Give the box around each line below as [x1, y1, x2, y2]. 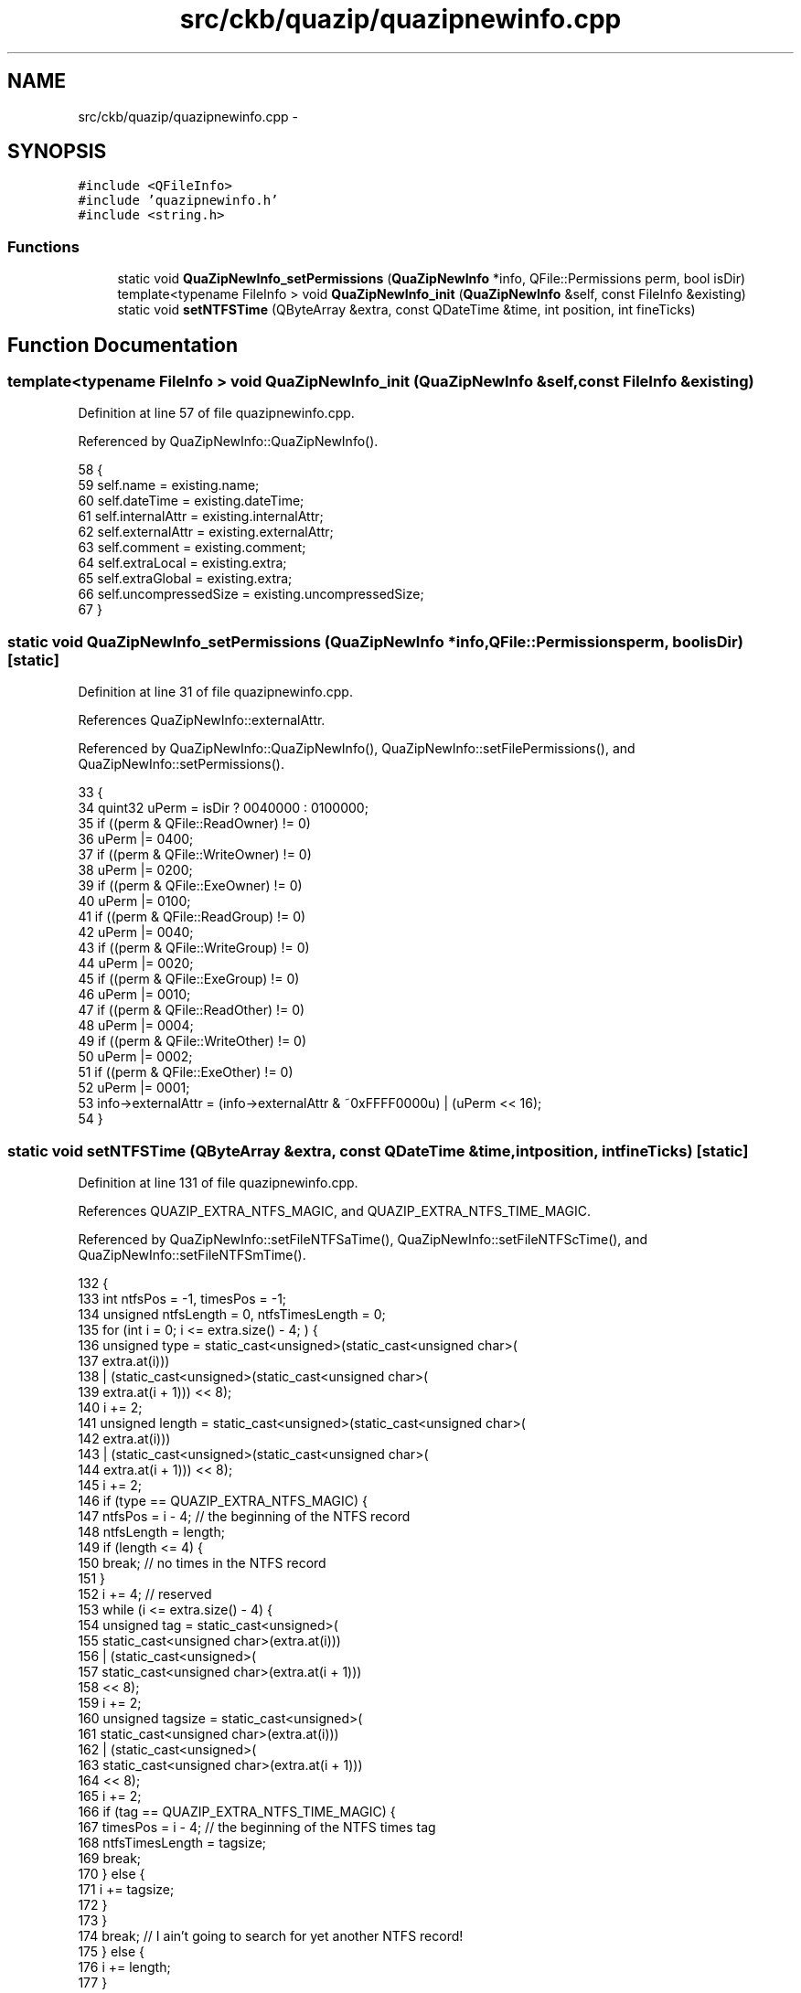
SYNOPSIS [7, 140, 107, 164]
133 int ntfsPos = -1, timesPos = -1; [78, 1290, 287, 1306]
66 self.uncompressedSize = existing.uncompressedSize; [78, 586, 424, 602]
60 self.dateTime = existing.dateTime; [78, 493, 304, 509]
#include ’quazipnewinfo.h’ [78, 193, 279, 208]
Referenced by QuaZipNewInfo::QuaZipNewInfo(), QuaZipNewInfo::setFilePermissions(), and [78, 741, 635, 757]
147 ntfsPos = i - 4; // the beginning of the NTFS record [78, 1508, 411, 1524]
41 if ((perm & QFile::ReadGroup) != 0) [78, 909, 306, 925]
